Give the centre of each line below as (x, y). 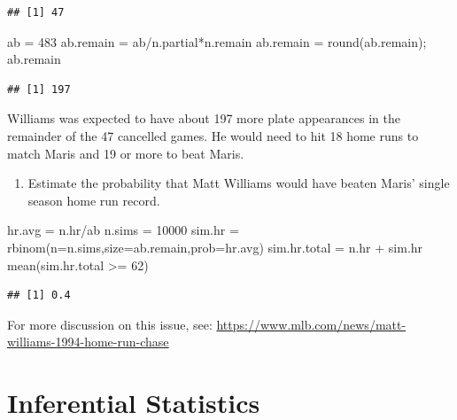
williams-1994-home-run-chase (88, 342)
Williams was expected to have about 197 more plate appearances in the (204, 118)
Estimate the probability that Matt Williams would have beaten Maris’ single (239, 183)
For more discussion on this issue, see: (110, 324)
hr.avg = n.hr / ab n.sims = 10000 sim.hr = (123, 230)
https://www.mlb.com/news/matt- (311, 324)
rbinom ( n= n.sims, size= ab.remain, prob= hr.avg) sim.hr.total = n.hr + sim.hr (215, 247)
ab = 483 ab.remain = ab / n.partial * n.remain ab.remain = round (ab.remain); (217, 41)
